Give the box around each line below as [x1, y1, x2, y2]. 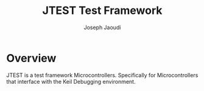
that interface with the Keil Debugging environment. [6, 78, 136, 85]
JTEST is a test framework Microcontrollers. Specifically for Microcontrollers [6, 71, 199, 79]
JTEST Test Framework [42, 4, 163, 18]
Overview [6, 51, 57, 65]
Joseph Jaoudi [83, 24, 121, 31]
